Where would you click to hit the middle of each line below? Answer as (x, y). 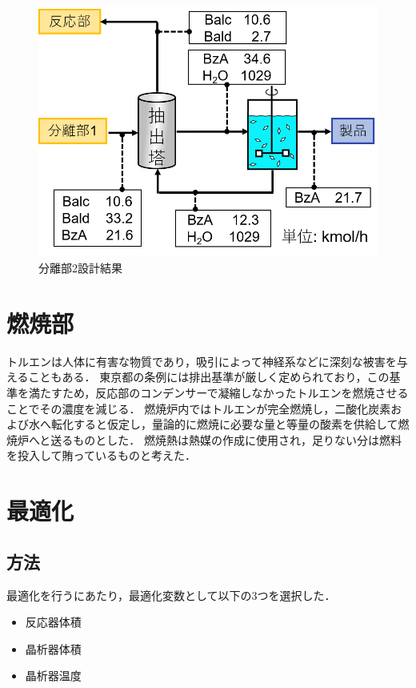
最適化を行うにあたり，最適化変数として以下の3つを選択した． (171, 595)
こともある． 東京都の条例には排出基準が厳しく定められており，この (209, 377)
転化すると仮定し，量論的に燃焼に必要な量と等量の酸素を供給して (224, 424)
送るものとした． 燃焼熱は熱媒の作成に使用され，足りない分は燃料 (226, 439)
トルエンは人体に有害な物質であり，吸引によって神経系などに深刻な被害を (202, 361)
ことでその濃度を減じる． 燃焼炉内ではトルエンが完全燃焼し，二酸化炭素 (199, 408)
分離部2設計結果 (80, 268)
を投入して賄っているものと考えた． (101, 455)
